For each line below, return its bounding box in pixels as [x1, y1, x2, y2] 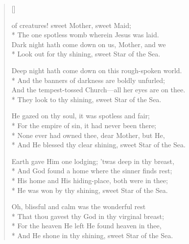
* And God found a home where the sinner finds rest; [11, 165, 172, 176]
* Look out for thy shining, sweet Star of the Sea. [11, 49, 161, 59]
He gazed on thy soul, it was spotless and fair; [11, 110, 150, 121]
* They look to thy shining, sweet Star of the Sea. [11, 94, 162, 104]
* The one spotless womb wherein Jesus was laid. [11, 29, 159, 40]
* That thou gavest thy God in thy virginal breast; [11, 211, 164, 221]
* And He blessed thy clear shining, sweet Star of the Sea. [11, 139, 186, 150]
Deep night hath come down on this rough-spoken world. [11, 65, 182, 75]
